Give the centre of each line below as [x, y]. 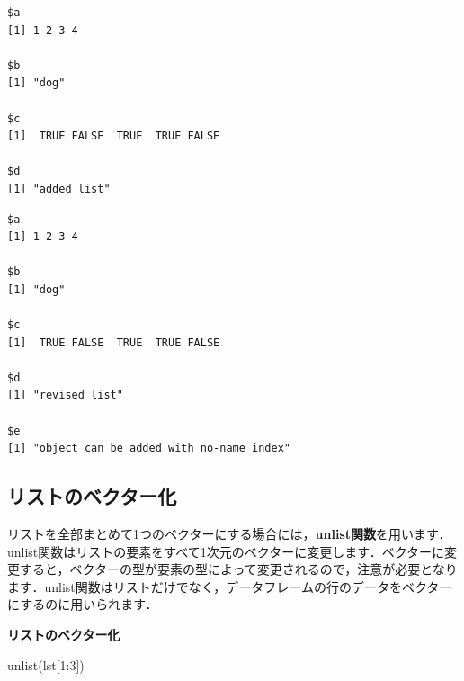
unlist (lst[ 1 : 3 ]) [46, 664]
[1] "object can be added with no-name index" [149, 448]
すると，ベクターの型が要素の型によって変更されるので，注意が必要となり [238, 569]
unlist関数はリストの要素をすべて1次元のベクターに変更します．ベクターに [226, 551]
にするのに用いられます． [83, 604]
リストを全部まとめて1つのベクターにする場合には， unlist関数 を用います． [229, 534]
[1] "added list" [59, 188]
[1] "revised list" [65, 395]
